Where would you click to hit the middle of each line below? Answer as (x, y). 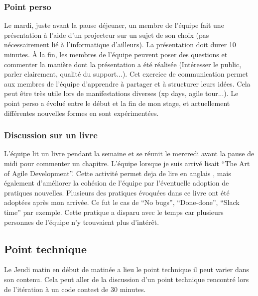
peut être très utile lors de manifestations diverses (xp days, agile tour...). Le (121, 93)
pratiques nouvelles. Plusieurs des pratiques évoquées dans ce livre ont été (117, 192)
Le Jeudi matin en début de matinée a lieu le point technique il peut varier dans (127, 269)
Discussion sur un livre (51, 135)
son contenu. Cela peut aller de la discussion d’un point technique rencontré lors (127, 279)
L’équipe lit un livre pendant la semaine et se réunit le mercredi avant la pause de (129, 153)
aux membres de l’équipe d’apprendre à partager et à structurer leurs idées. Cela (127, 83)
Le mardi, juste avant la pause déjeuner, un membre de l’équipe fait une (114, 25)
